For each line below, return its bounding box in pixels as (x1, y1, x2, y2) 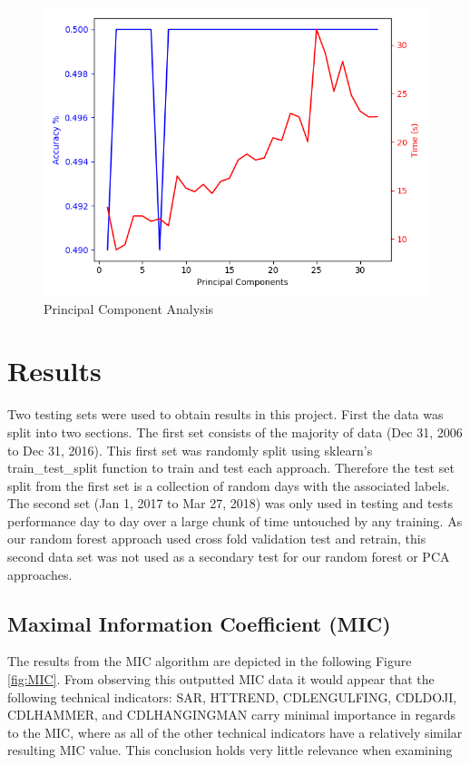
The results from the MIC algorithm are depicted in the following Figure (7, 652, 412, 671)
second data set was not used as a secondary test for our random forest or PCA (7, 547, 450, 566)
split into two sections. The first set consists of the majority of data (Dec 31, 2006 (7, 422, 463, 441)
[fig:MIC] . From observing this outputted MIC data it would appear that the (7, 670, 435, 689)
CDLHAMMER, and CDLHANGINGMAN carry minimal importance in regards (7, 705, 456, 724)
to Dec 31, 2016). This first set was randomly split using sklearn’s (7, 440, 373, 459)
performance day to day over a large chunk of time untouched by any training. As (7, 511, 463, 530)
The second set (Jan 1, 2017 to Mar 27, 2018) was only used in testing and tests (7, 494, 454, 513)
